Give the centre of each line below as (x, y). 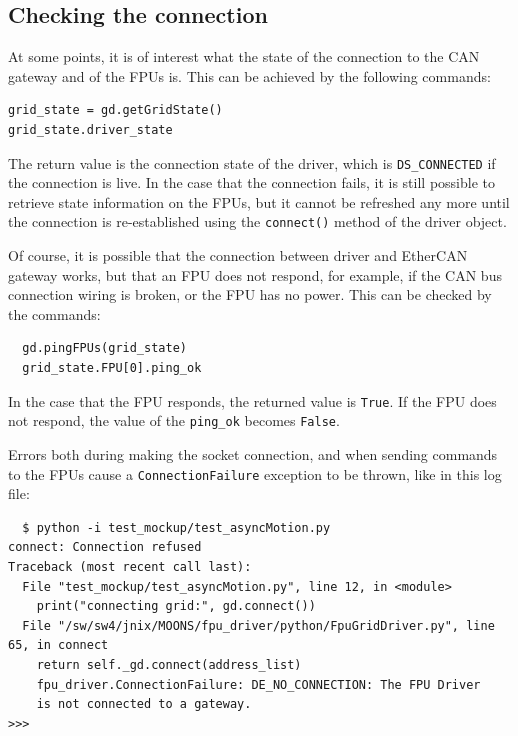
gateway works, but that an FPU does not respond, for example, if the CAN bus (255, 274)
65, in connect (58, 645)
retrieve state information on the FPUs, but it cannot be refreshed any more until (259, 201)
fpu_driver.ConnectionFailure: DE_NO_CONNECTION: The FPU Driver (258, 684)
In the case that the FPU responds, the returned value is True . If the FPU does (252, 400)
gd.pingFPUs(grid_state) (104, 348)
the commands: (54, 313)
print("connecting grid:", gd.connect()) (176, 606)
